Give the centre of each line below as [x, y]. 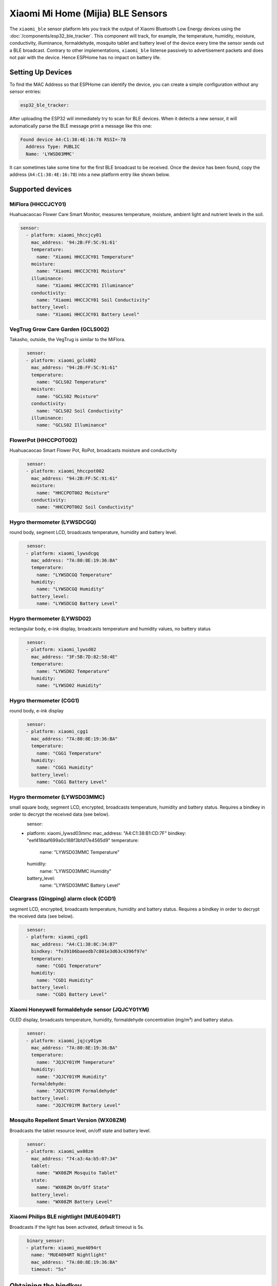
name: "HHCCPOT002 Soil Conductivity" [85, 507]
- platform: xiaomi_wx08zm [60, 1151]
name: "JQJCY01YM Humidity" [72, 1077]
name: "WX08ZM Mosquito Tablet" [77, 1173]
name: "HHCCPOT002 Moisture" [73, 493]
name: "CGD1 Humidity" [65, 980]
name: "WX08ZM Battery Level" [75, 1202]
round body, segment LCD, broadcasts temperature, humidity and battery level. [93, 532]
